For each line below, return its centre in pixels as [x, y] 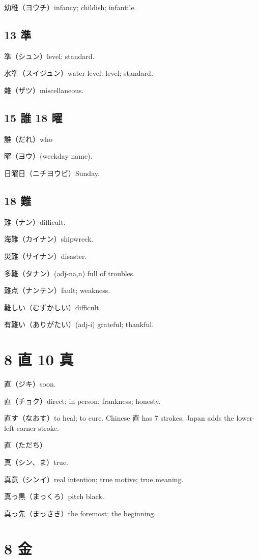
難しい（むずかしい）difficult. [53, 307]
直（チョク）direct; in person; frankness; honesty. [82, 401]
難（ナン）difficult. [35, 222]
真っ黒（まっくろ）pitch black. [54, 496]
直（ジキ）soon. [30, 384]
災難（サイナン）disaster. [46, 256]
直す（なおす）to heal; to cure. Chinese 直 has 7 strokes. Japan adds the [119, 418]
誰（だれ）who [28, 139]
